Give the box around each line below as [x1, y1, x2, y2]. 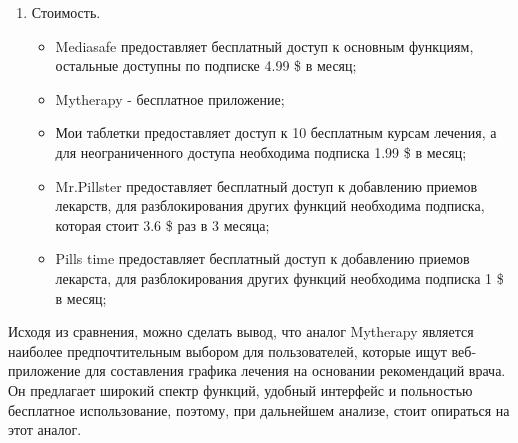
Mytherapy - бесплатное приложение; [55, 88, 285, 109]
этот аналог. [8, 419, 82, 440]
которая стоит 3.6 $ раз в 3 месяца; [55, 214, 270, 235]
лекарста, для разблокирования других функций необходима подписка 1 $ [55, 267, 504, 288]
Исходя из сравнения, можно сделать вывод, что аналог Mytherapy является [8, 321, 474, 342]
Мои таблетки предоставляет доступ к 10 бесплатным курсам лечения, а [55, 122, 497, 143]
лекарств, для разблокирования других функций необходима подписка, [55, 195, 485, 216]
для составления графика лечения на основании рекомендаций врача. [85, 360, 506, 381]
